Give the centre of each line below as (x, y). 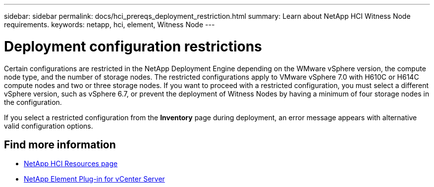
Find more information (60, 144)
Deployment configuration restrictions (133, 46)
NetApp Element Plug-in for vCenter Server (94, 179)
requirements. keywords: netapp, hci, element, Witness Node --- (109, 24)
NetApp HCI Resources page (71, 164)
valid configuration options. (49, 126)
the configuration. (33, 102)
